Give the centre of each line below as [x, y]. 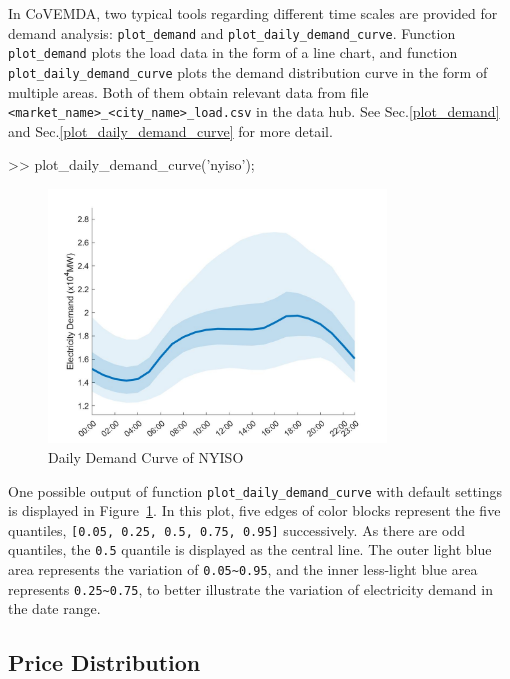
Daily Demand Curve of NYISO [146, 456]
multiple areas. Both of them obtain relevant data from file [188, 91]
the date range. [54, 608]
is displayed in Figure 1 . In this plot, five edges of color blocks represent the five [254, 510]
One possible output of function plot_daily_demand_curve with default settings [255, 490]
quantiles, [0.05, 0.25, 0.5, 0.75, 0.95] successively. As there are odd [236, 529]
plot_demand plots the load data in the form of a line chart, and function [233, 52]
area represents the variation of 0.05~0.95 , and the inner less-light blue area [243, 569]
